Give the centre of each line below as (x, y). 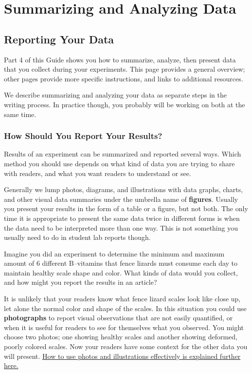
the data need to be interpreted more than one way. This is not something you (121, 227)
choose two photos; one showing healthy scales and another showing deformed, (121, 337)
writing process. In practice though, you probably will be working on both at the (125, 104)
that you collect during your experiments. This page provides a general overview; (125, 69)
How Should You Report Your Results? (83, 136)
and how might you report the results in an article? (81, 282)
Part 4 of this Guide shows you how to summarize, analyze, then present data (120, 59)
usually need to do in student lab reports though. (77, 237)
